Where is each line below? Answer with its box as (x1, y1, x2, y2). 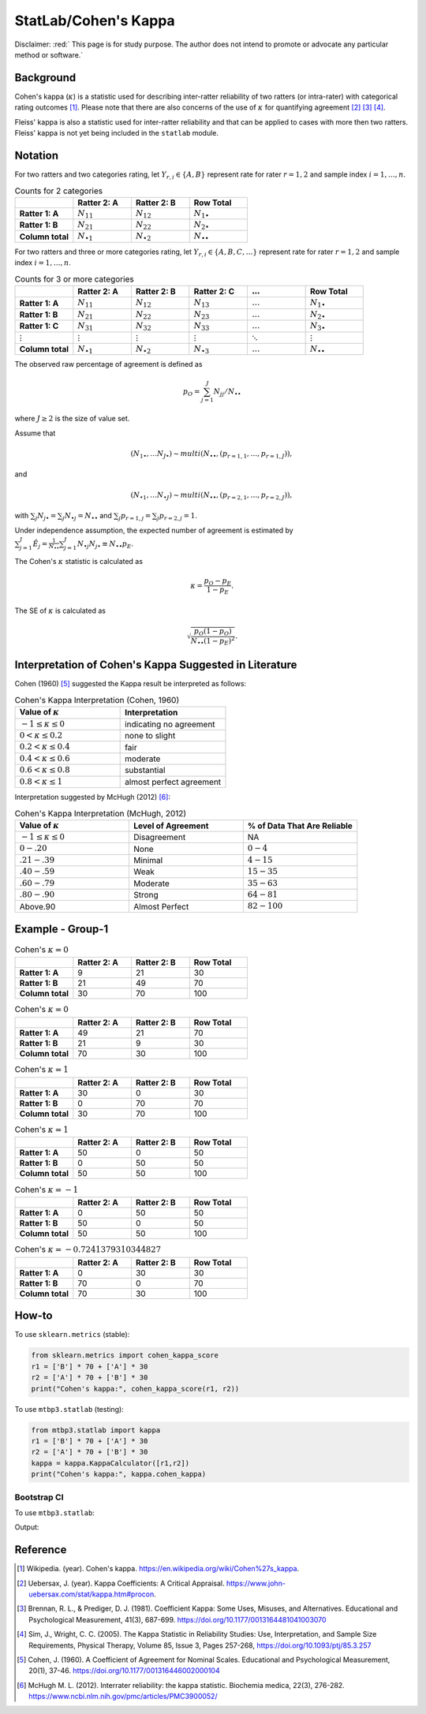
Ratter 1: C (19, 320, 59, 331)
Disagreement (133, 832, 186, 843)
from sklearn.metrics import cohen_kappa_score (31, 1351, 219, 1360)
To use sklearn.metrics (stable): (14, 1330, 130, 1339)
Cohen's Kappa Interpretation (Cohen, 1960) (14, 695, 180, 706)
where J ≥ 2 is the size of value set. (14, 414, 130, 424)
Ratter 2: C (193, 286, 235, 297)
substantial (125, 765, 166, 776)
